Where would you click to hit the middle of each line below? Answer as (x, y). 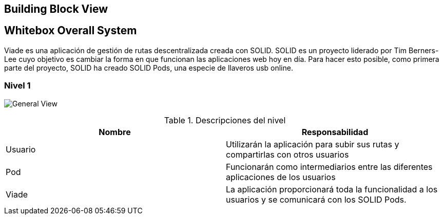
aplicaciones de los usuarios (281, 177)
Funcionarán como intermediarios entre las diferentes (329, 167)
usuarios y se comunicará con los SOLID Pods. (316, 199)
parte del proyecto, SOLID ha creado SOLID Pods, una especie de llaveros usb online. (149, 68)
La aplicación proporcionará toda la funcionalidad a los (332, 189)
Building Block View (56, 9)
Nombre (115, 132)
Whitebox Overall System (71, 31)
